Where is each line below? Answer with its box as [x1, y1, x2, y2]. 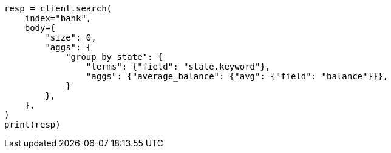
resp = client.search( [4, 4, 112, 13]
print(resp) [4, 120, 61, 129]
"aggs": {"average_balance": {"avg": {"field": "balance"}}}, [86, 71, 389, 81]
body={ [24, 23, 56, 33]
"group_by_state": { [66, 52, 163, 62]
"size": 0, [45, 33, 97, 42]
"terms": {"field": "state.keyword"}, [86, 62, 271, 71]
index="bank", [24, 13, 92, 23]
